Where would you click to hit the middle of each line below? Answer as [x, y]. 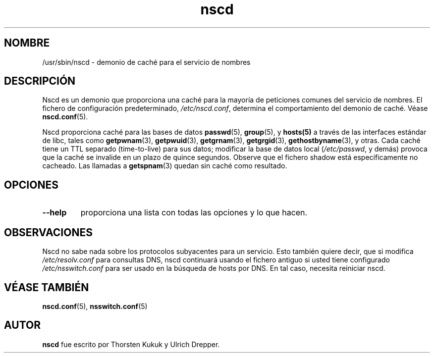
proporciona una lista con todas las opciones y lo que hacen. [194, 213]
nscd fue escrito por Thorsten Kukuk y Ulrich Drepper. [131, 344]
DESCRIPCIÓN [40, 81]
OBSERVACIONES [48, 232]
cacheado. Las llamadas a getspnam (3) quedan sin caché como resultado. [165, 166]
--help [54, 213]
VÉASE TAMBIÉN [47, 287]
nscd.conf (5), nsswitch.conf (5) [95, 306]
